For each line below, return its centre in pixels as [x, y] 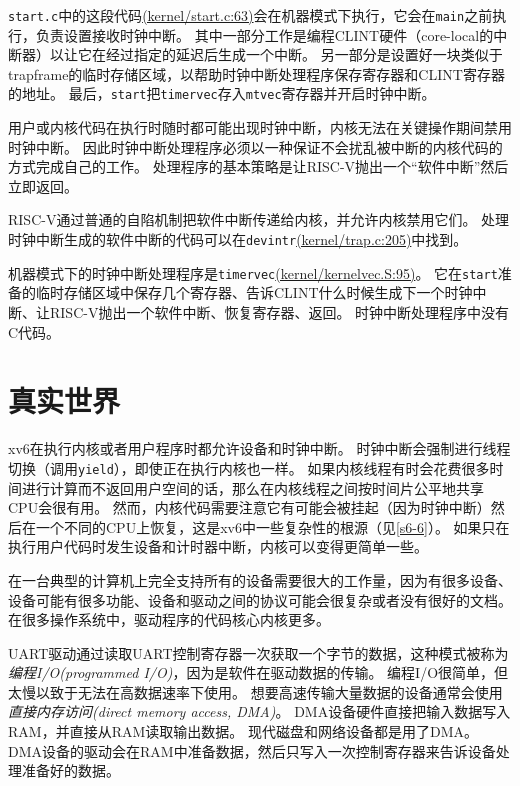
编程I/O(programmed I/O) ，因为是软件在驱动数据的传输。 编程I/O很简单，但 [258, 672]
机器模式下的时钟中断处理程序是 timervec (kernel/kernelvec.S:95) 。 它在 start [253, 272]
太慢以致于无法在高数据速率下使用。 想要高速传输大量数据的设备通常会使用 [255, 691]
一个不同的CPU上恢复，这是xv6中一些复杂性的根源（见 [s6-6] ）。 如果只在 [272, 526]
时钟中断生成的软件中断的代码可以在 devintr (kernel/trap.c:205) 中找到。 [238, 239]
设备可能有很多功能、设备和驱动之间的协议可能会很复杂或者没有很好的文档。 [260, 599]
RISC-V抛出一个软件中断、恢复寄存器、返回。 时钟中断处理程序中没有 [279, 311]
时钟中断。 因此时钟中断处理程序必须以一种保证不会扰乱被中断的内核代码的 [255, 146]
